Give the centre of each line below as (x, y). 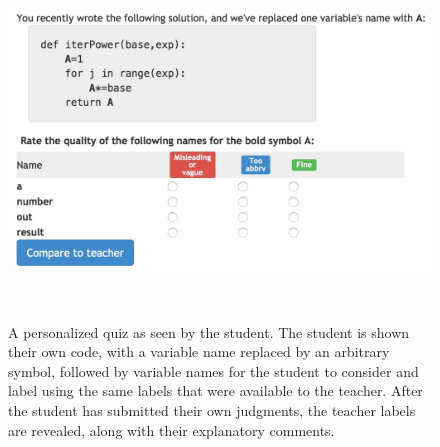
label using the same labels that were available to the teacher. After (215, 390)
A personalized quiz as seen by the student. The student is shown (209, 331)
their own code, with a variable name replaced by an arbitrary (199, 351)
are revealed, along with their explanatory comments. (171, 429)
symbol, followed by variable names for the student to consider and (213, 370)
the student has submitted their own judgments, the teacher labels (212, 410)
